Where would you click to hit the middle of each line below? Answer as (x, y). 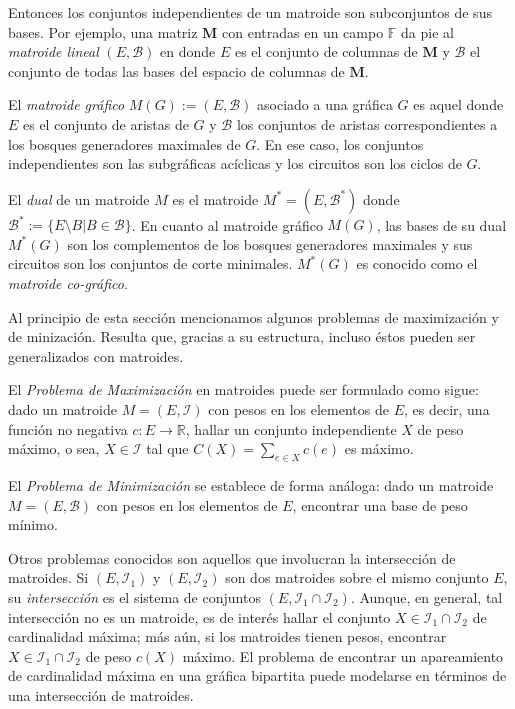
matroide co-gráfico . (68, 283)
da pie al (427, 31)
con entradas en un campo (303, 31)
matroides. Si (48, 577)
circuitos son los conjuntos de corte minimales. (150, 263)
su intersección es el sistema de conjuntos (134, 596)
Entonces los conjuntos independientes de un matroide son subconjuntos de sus (250, 12)
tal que (167, 448)
